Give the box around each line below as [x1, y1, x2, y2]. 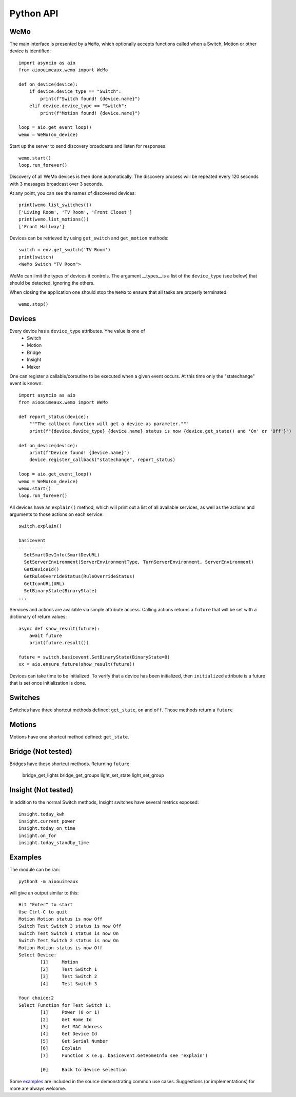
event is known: [9, 380, 43, 387]
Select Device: [18, 952, 57, 958]
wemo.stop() [18, 301, 49, 307]
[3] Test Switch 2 [40, 973, 97, 980]
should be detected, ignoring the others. [9, 280, 95, 286]
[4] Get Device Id [40, 1031, 97, 1037]
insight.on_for [18, 832, 57, 839]
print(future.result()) [29, 640, 89, 646]
